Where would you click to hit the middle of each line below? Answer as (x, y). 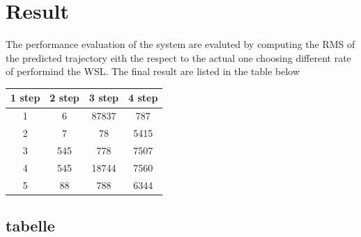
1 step (25, 98)
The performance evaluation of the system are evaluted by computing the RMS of (180, 44)
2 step (64, 98)
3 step (104, 98)
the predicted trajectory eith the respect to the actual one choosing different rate (178, 57)
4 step (143, 98)
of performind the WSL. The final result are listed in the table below (153, 71)
